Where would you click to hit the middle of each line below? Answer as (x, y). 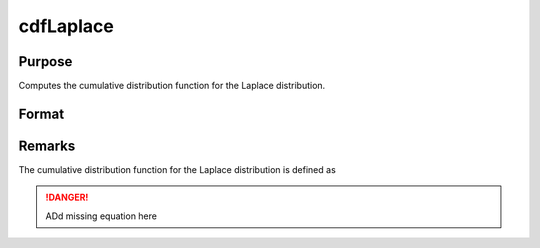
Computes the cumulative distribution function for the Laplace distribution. (172, 86)
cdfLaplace (66, 26)
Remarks (47, 145)
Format (41, 113)
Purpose (45, 61)
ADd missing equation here (101, 216)
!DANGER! (67, 197)
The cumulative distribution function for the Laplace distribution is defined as (177, 169)
